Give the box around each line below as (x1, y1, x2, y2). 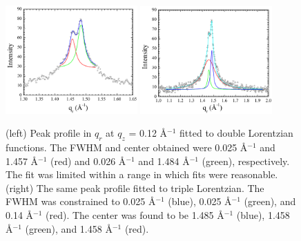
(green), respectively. (202, 153, 290, 168)
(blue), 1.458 (236, 208, 290, 222)
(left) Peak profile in (6, 126, 92, 140)
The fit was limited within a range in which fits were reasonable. (6, 167, 278, 182)
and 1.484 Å (138, 153, 190, 168)
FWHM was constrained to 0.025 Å (6, 194, 156, 209)
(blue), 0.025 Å (168, 194, 232, 209)
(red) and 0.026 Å (50, 153, 126, 168)
